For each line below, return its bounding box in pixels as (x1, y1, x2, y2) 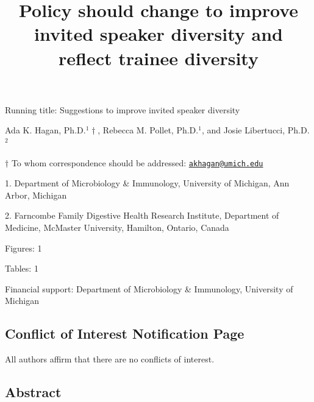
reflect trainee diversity (59, 45, 259, 70)
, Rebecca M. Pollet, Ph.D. (98, 124, 199, 136)
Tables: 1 (5, 262, 38, 275)
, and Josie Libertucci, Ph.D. (201, 124, 310, 136)
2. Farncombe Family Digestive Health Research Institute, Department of (5, 209, 279, 222)
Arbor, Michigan (5, 188, 67, 201)
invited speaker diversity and (34, 21, 283, 46)
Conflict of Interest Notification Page (5, 324, 244, 343)
